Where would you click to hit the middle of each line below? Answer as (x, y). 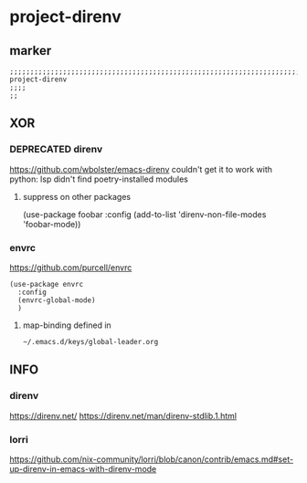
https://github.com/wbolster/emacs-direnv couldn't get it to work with (141, 169)
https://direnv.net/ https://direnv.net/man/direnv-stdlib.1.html (123, 415)
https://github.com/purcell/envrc (71, 268)
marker (31, 51)
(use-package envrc (47, 284)
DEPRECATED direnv (56, 150)
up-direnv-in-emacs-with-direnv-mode (83, 468)
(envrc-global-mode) (57, 300)
